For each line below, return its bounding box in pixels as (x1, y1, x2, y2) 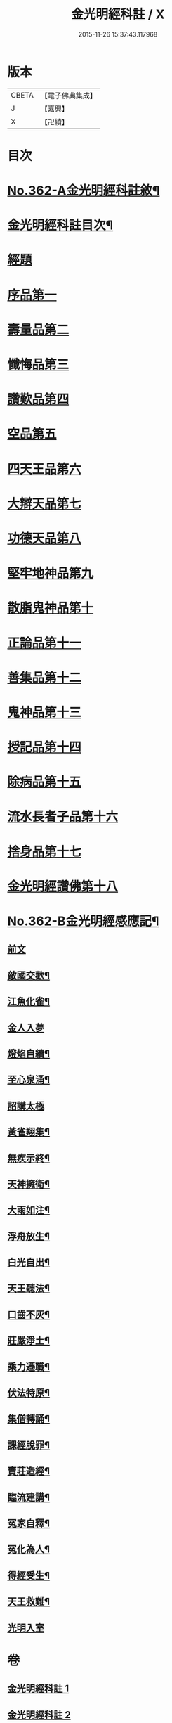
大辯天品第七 (7, 496, 82, 512)
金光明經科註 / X (71, 6, 165, 22)
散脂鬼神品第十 (7, 600, 94, 616)
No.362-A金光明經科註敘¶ (7, 183, 160, 199)
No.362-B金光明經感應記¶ (7, 913, 159, 929)
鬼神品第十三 (7, 704, 82, 721)
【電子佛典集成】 (40, 91, 97, 101)
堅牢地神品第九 (7, 565, 94, 581)
